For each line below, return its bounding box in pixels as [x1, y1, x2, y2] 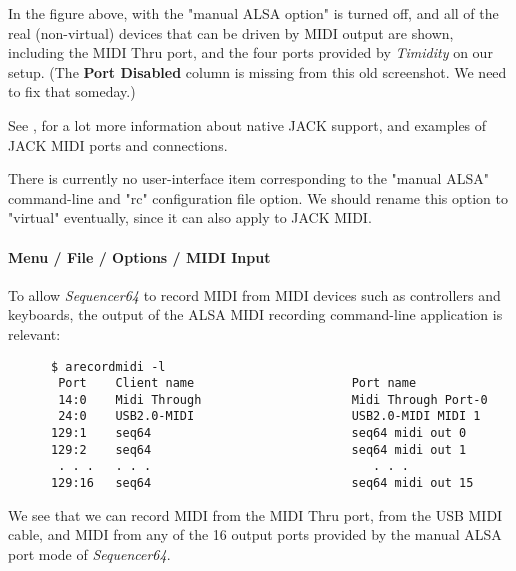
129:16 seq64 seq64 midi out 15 [50, 476, 474, 491]
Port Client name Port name [58, 376, 417, 391]
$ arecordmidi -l [50, 359, 166, 374]
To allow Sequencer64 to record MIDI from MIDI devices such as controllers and [8, 284, 501, 305]
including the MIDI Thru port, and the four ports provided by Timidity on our [8, 42, 493, 63]
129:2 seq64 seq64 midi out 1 [50, 442, 467, 457]
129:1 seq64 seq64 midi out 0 [50, 426, 467, 441]
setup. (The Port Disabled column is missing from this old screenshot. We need [8, 61, 507, 82]
